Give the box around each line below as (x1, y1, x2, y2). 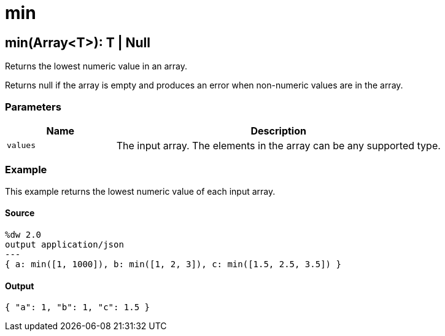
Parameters (5, 100, 61, 113)
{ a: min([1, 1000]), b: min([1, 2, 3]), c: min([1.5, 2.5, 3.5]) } (5, 259, 341, 269)
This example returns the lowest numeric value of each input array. (5, 186, 276, 197)
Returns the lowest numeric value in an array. (5, 61, 188, 72)
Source (5, 208, 35, 219)
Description (250, 124, 306, 137)
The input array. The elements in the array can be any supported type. (116, 139, 441, 152)
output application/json (5, 239, 124, 249)
